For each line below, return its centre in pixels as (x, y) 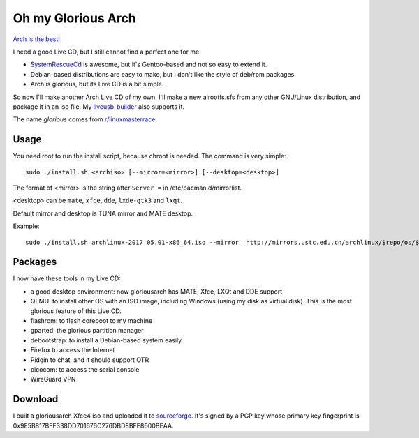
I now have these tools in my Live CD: (67, 278)
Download (36, 399)
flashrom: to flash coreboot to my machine (91, 320)
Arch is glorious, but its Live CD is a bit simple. (97, 84)
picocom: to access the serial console (85, 369)
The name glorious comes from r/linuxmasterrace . (85, 119)
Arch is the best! (37, 39)
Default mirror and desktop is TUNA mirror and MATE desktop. (103, 213)
